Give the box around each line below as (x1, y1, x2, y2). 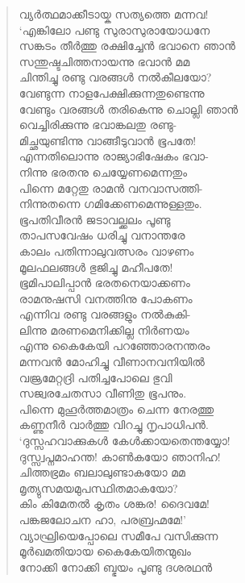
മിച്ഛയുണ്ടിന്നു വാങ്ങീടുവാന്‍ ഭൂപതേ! (19, 131, 197, 148)
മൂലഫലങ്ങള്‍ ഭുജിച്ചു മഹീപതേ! (19, 258, 173, 275)
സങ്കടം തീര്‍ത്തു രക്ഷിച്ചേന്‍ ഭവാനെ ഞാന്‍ (19, 37, 236, 54)
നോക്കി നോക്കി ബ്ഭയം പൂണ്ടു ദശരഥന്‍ (19, 558, 213, 575)
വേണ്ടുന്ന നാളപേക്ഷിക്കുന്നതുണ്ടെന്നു (19, 84, 205, 101)
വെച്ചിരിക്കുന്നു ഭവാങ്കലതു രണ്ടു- (19, 116, 177, 133)
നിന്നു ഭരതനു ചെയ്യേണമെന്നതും (19, 163, 188, 180)
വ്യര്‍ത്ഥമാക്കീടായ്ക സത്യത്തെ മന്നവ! (19, 6, 209, 22)
